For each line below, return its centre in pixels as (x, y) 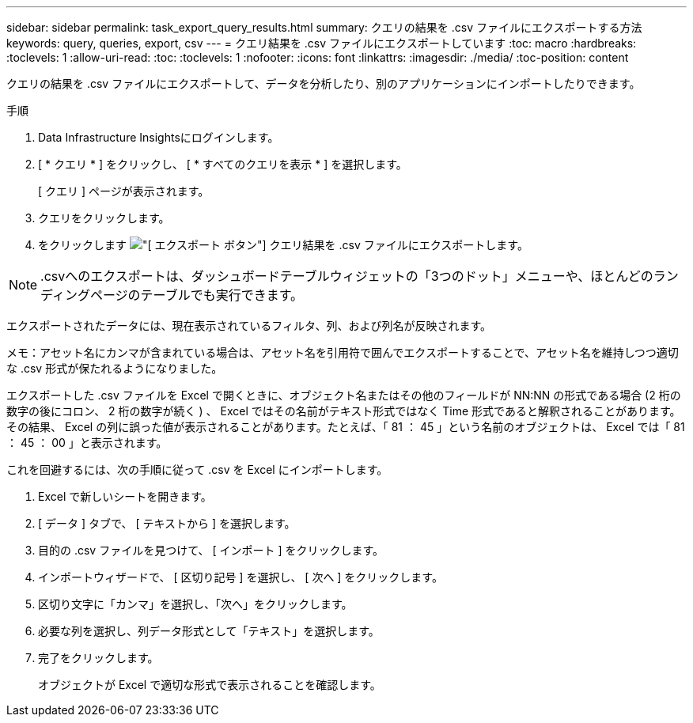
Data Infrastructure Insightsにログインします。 (159, 137)
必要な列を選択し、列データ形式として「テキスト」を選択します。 (209, 631)
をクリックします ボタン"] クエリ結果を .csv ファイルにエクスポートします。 (283, 245)
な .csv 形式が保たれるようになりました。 (115, 368)
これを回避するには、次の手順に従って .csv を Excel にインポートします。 (197, 469)
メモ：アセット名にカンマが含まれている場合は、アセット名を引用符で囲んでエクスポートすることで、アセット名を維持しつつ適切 (343, 352)
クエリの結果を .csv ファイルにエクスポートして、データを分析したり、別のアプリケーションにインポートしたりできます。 (324, 83)
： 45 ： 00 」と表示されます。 (87, 443)
